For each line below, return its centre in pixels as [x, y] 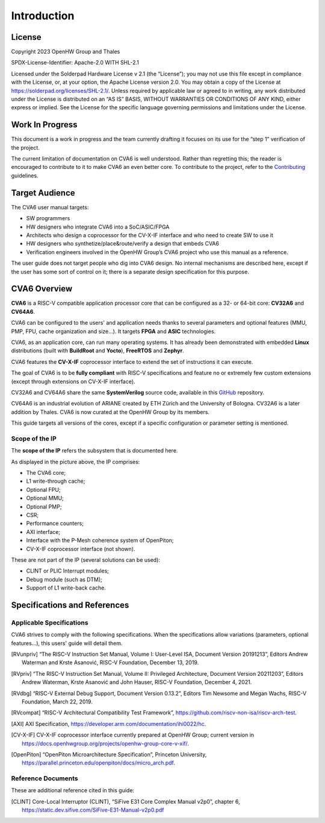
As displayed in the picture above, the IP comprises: [76, 462]
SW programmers [48, 218]
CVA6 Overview [42, 289]
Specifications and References [70, 605]
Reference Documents [45, 778]
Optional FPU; [43, 489]
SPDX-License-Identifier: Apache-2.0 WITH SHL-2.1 [75, 63]
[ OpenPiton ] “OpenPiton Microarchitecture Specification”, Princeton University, [109, 754]
